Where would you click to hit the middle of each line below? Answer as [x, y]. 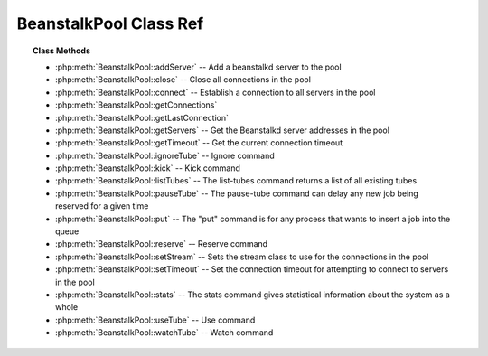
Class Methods [61, 51]
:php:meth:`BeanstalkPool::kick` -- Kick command [148, 168]
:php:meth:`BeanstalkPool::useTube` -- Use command [155, 320]
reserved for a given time [102, 206]
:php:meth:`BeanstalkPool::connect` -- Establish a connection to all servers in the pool [216, 92]
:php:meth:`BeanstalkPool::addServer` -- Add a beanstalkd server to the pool [199, 67]
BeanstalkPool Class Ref [110, 23]
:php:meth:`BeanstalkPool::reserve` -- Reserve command [162, 244]
